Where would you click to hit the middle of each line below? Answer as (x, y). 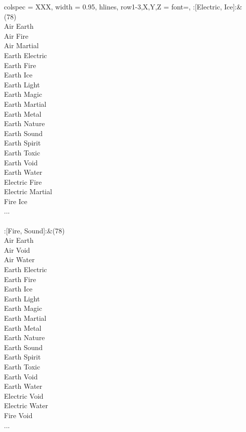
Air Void (17, 250)
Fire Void (18, 415)
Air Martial (22, 45)
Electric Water (26, 405)
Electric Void (24, 396)
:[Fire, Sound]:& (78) (34, 230)
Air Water (19, 259)
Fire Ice (16, 201)
